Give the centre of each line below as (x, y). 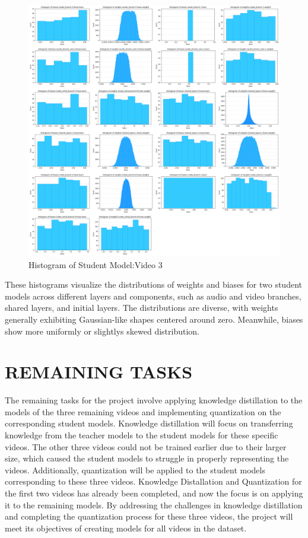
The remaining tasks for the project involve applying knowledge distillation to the (154, 400)
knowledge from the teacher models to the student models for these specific (142, 435)
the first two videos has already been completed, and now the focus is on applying (154, 493)
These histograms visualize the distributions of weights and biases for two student (153, 284)
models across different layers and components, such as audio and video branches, (153, 296)
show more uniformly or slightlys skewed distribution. (102, 331)
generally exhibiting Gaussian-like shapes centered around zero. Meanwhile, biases (154, 319)
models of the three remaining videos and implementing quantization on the (143, 411)
